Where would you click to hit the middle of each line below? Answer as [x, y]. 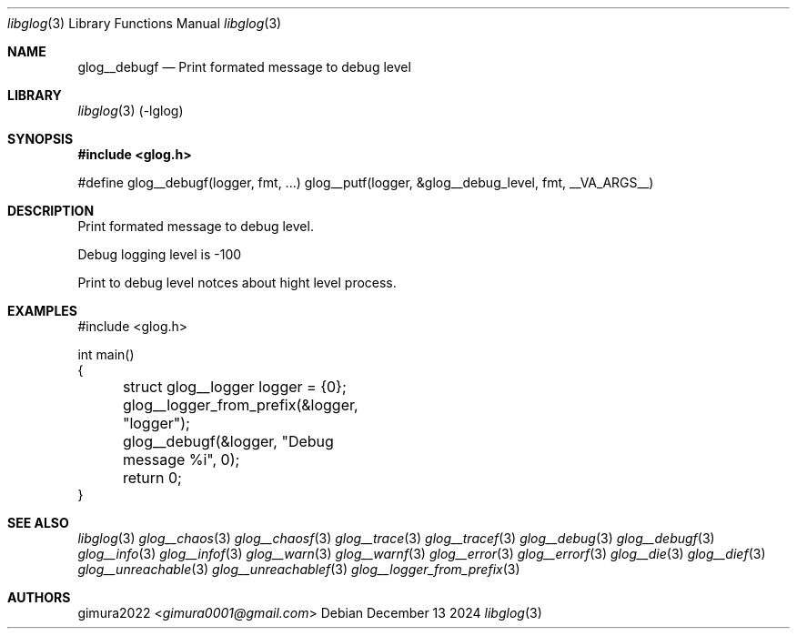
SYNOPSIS [40, 139]
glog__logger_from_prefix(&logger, [240, 405]
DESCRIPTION [51, 211]
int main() [106, 354]
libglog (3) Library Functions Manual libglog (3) [145, 23]
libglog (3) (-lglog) [131, 111]
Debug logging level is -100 [160, 254]
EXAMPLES [42, 311]
